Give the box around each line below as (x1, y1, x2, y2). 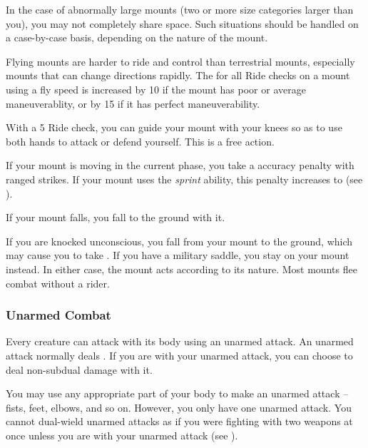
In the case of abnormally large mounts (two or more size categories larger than (6, 2, 354, 16)
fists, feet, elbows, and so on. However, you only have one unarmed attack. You (6, 399, 352, 414)
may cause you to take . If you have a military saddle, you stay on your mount (6, 248, 349, 263)
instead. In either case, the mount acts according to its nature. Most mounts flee (6, 261, 357, 276)
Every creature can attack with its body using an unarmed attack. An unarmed (6, 334, 354, 349)
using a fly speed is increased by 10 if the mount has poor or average (6, 81, 306, 96)
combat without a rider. (6, 275, 110, 290)
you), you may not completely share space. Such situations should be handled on (6, 16, 359, 31)
